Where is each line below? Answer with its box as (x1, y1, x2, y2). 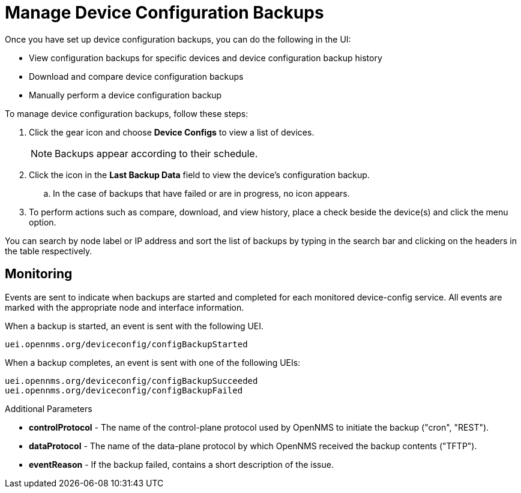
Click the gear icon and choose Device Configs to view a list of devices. (29, 127, 315, 137)
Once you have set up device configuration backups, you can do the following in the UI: (5, 34, 351, 44)
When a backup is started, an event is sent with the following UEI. (5, 320, 264, 331)
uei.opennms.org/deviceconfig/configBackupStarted (5, 339, 248, 349)
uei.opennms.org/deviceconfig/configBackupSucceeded (5, 375, 258, 386)
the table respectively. (5, 245, 92, 256)
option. (29, 217, 56, 227)
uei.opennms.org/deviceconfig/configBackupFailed (5, 385, 243, 395)
